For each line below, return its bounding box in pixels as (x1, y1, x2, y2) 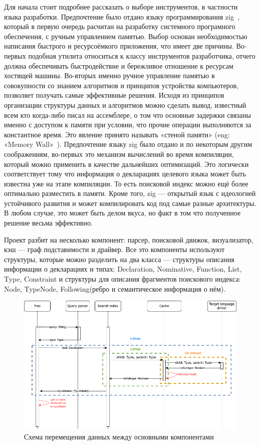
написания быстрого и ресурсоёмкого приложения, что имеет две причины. (4, 41, 234, 51)
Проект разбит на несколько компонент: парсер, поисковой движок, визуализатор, (4, 234, 253, 245)
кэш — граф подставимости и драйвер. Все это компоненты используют (4, 244, 225, 255)
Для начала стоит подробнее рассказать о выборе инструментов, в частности (4, 2, 238, 12)
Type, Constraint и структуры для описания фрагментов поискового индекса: (4, 274, 241, 284)
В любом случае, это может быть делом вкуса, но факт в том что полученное (4, 207, 241, 218)
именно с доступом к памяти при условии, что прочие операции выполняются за (4, 119, 251, 130)
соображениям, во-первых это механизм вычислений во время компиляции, (4, 148, 234, 159)
